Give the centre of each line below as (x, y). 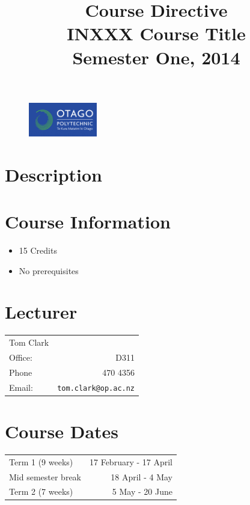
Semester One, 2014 (156, 57)
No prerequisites (49, 270)
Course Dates (62, 431)
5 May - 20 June (142, 491)
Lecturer (41, 312)
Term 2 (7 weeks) (41, 491)
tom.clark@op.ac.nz (96, 388)
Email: (21, 387)
